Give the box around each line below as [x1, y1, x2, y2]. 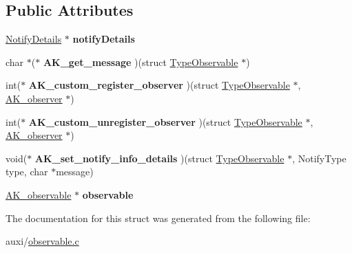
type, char [6, 164, 48, 179]
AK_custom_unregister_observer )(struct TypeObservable [28, 114, 302, 129]
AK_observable [6, 187, 72, 201]
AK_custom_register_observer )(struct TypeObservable [28, 78, 290, 92]
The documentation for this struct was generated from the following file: [6, 210, 311, 225]
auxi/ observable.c [6, 234, 79, 248]
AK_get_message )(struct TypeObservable [43, 54, 238, 69]
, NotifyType [292, 151, 346, 165]
